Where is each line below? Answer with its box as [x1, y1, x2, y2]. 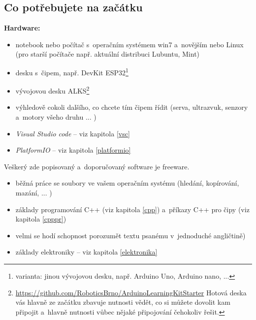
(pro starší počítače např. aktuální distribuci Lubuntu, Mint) [15, 49, 200, 59]
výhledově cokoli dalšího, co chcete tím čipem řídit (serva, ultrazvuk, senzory [15, 102, 248, 112]
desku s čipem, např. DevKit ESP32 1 [15, 65, 128, 77]
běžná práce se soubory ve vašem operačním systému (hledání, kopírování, [15, 178, 239, 188]
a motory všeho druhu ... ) [15, 112, 96, 122]
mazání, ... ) [15, 188, 52, 198]
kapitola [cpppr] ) [15, 214, 66, 224]
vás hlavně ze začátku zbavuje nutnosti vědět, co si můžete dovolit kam [15, 297, 230, 307]
